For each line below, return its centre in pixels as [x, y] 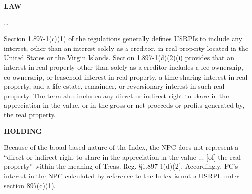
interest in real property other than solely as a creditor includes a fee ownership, [124, 67]
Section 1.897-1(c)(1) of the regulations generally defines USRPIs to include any [123, 39]
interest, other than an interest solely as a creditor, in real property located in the [126, 48]
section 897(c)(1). [30, 185]
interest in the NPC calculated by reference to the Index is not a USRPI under [122, 175]
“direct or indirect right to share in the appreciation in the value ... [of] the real [122, 156]
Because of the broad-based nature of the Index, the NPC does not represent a [121, 147]
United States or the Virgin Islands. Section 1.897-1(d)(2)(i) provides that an [119, 57]
